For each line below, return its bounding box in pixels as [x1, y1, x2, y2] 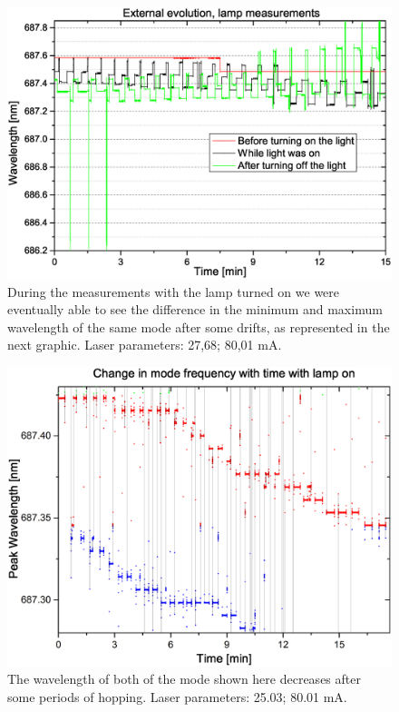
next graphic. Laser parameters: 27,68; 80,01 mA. [7, 335, 282, 354]
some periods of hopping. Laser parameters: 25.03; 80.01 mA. [7, 687, 347, 706]
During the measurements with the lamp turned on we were [7, 282, 340, 301]
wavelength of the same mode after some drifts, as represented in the [7, 317, 390, 336]
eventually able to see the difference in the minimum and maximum [7, 300, 383, 319]
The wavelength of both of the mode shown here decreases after [7, 669, 361, 688]
